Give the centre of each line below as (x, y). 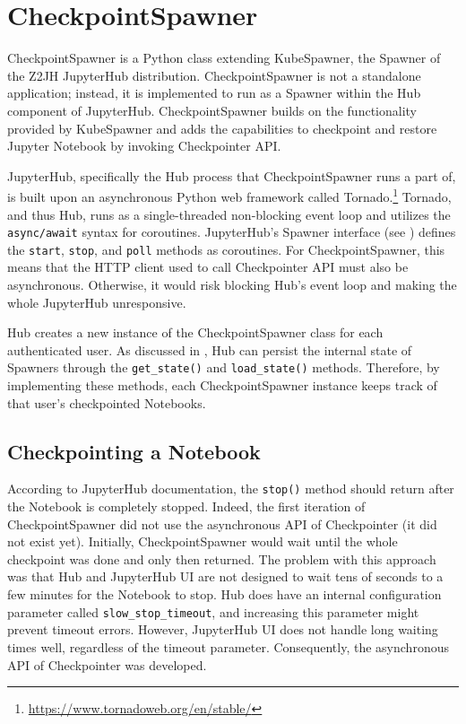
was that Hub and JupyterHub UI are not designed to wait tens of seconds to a (225, 576)
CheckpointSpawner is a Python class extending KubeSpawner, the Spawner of (224, 58)
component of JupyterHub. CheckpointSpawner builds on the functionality (212, 110)
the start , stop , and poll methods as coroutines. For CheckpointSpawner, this (226, 249)
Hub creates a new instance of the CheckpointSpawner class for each (195, 332)
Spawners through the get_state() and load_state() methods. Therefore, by (224, 367)
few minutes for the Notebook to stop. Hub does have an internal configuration (224, 594)
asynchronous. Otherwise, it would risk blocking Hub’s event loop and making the (232, 285)
